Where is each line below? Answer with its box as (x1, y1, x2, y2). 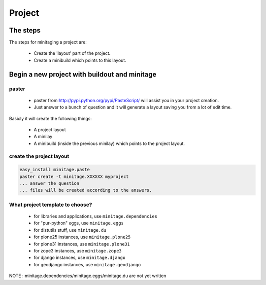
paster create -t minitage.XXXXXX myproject (19, 174, 129, 179)
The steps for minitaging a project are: (9, 39, 87, 45)
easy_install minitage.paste (19, 167, 90, 173)
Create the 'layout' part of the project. (33, 50, 111, 56)
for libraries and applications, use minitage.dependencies (33, 214, 158, 219)
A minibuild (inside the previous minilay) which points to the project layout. (33, 141, 185, 146)
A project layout (33, 126, 66, 133)
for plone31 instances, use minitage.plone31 (33, 241, 130, 247)
